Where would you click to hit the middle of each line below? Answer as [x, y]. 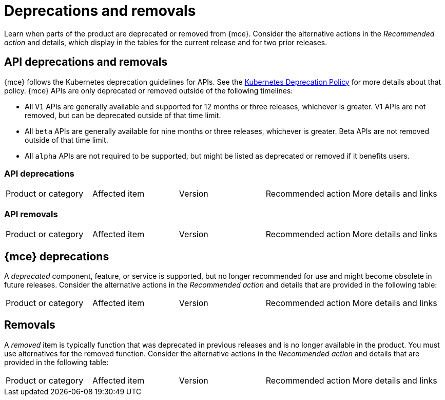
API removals [31, 214]
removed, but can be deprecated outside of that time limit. [123, 115]
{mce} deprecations [57, 256]
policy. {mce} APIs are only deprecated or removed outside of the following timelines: [149, 90]
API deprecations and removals [86, 62]
